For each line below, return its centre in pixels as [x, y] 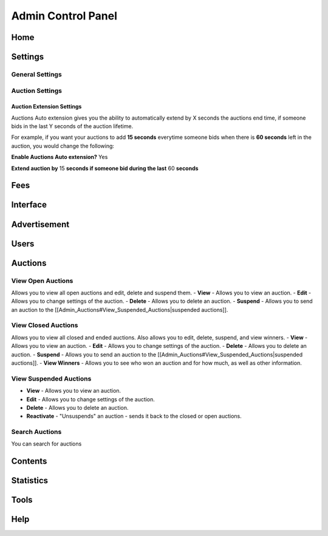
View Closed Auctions [45, 325]
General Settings [36, 74]
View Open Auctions [42, 280]
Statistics [30, 480]
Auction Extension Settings [46, 107]
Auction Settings [36, 90]
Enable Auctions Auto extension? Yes [60, 157]
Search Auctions [36, 432]
